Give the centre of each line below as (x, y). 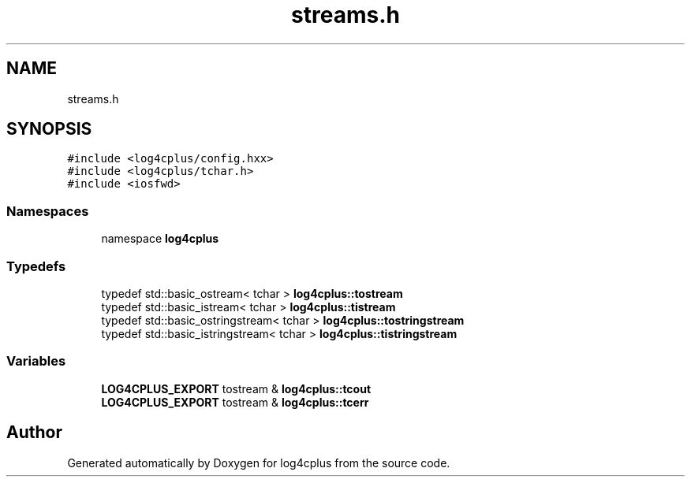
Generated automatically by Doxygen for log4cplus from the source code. (259, 463)
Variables (36, 361)
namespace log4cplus (160, 239)
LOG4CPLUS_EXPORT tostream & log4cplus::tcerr (235, 402)
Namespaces (48, 211)
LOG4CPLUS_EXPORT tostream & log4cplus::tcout (236, 388)
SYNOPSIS (49, 129)
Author (34, 433)
